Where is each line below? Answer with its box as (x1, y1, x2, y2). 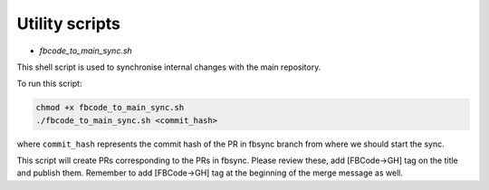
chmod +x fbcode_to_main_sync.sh (35, 102, 185, 113)
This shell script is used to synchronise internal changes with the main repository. (16, 62, 321, 72)
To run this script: (16, 78, 82, 90)
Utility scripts (16, 14, 121, 33)
